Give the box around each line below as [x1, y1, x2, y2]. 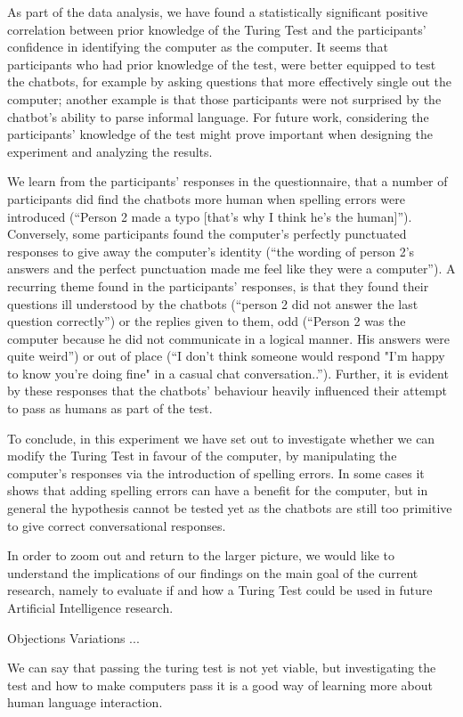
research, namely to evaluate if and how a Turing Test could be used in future [7, 581, 433, 599]
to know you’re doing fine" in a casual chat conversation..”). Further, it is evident [7, 363, 449, 382]
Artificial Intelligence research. [7, 599, 174, 616]
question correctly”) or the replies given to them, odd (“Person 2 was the [7, 312, 406, 330]
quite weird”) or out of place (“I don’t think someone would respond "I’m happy [7, 346, 445, 365]
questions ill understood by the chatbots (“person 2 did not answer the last [7, 294, 418, 313]
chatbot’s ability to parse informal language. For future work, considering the [7, 107, 429, 126]
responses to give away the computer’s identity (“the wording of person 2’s [7, 241, 415, 260]
